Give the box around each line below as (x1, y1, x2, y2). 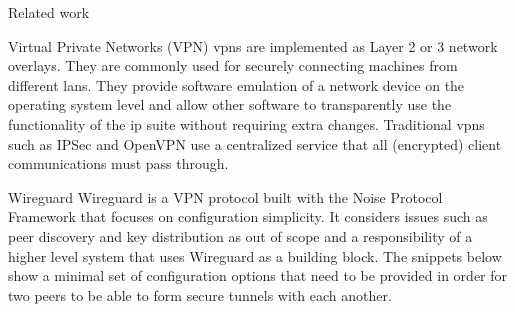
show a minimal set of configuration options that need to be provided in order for (8, 265, 508, 286)
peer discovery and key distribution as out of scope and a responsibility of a (8, 225, 473, 246)
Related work (8, 2, 90, 22)
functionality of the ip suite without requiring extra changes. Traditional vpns (8, 113, 485, 134)
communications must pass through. (8, 153, 229, 174)
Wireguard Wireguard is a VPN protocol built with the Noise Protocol (8, 186, 443, 207)
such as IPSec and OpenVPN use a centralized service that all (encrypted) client (8, 133, 502, 154)
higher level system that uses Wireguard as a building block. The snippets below (8, 245, 502, 266)
